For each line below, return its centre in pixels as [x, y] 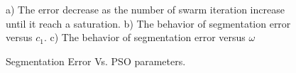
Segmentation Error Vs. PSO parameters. [96, 61]
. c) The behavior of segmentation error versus [144, 37]
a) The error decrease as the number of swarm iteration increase [145, 9]
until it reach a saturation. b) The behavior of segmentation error [148, 23]
